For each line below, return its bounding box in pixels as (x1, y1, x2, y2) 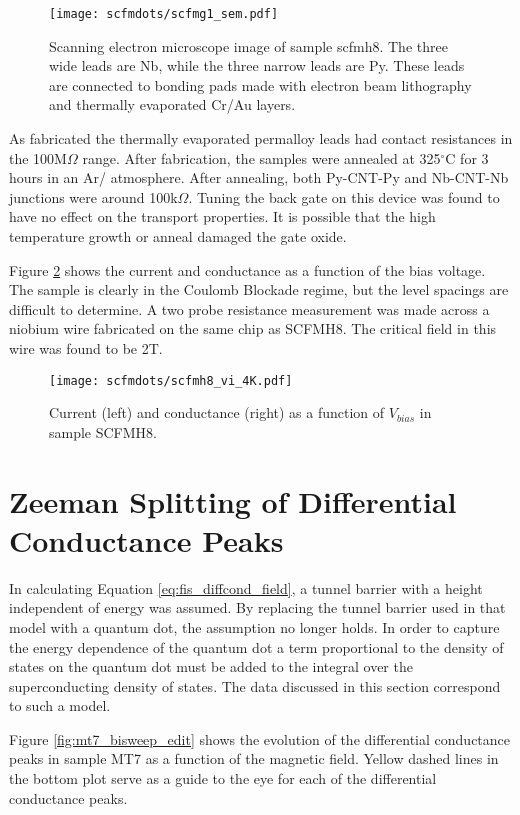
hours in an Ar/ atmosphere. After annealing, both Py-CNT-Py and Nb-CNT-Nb (9, 167, 509, 188)
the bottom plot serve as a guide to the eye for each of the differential (9, 768, 437, 789)
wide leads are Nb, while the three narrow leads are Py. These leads (49, 55, 465, 76)
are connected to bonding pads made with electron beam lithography (49, 74, 472, 95)
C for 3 (445, 147, 489, 168)
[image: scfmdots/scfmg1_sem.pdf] (49, 7, 279, 21)
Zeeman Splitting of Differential (9, 480, 457, 521)
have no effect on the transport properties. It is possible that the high (9, 206, 436, 227)
